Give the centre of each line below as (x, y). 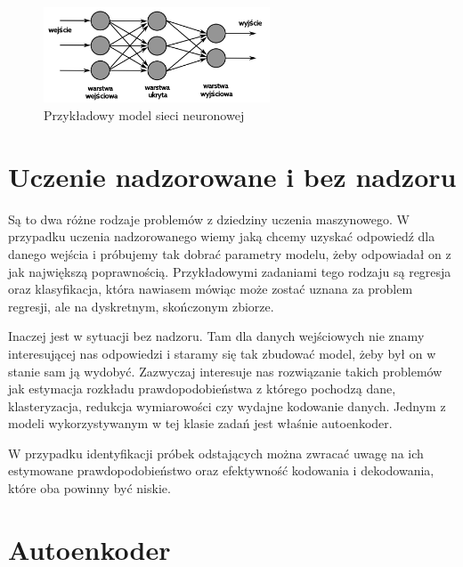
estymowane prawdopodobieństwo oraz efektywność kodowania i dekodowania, (221, 470)
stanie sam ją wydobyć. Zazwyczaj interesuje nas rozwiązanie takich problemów (225, 371)
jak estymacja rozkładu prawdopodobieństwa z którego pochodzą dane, (202, 389)
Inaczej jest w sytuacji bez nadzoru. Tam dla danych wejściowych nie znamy (216, 336)
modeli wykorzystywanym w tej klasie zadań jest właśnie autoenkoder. (200, 423)
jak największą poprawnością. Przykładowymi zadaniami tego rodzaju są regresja (230, 271)
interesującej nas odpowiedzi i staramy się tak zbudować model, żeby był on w (222, 353)
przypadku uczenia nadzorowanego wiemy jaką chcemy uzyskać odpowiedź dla (222, 236)
